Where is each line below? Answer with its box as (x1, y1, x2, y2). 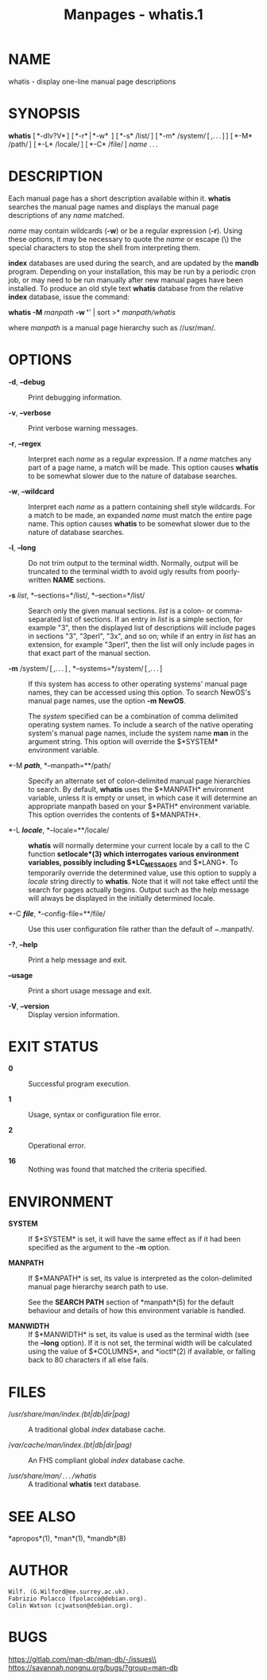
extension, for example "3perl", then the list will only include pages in (28, 639, 254, 649)
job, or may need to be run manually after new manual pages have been (8, 275, 244, 284)
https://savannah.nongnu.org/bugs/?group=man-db (8, 1663, 179, 1673)
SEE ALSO (8, 1507, 76, 1526)
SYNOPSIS (8, 105, 81, 123)
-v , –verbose (8, 407, 52, 417)
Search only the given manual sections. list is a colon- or (28, 606, 214, 615)
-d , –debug (8, 376, 45, 387)
